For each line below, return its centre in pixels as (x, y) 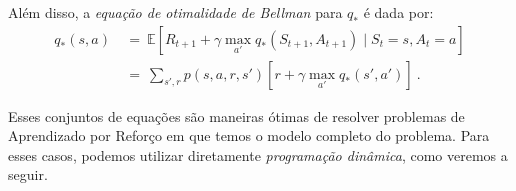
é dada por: (398, 12)
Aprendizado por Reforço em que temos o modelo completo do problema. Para (249, 135)
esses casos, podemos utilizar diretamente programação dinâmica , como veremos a (258, 154)
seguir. (28, 174)
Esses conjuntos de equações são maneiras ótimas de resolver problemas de (236, 115)
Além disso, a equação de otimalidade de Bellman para (175, 12)
